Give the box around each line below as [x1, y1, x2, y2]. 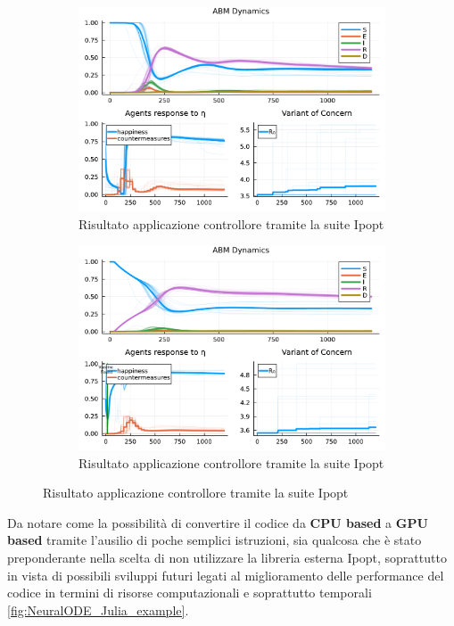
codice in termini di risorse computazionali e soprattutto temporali [7, 583, 372, 602]
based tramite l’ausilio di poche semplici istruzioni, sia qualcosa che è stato [7, 531, 422, 549]
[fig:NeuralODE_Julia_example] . [7, 600, 189, 619]
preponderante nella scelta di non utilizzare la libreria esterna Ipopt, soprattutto [7, 548, 447, 567]
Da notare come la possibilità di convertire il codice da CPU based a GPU [7, 513, 428, 531]
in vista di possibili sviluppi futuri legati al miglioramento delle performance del [7, 565, 444, 584]
